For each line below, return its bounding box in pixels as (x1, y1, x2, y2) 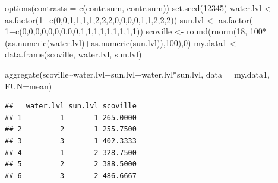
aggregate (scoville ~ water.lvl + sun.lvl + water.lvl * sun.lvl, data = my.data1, (5, 68, 270, 80)
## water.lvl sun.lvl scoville (5, 102, 137, 111)
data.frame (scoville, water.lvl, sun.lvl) (5, 48, 142, 60)
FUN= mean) (5, 79, 52, 92)
